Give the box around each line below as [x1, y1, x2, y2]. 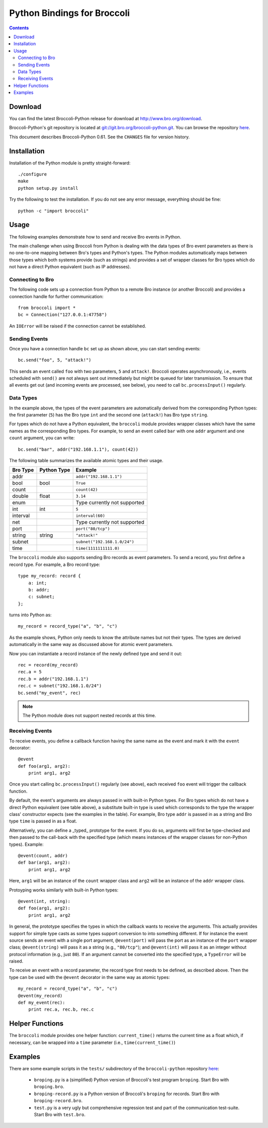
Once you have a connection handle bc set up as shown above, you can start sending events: [9, 345, 201, 351]
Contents [9, 25, 29, 31]
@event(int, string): [18, 898, 70, 904]
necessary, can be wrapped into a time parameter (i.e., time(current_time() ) [9, 1039, 176, 1046]
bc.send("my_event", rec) [18, 690, 81, 696]
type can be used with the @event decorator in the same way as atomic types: [9, 974, 170, 980]
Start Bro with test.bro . [34, 1111, 86, 1118]
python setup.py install [18, 185, 78, 191]
